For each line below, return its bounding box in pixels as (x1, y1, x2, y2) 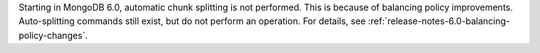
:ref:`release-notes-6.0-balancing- (367, 15, 510, 27)
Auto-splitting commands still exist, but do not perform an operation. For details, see (18, 15, 367, 27)
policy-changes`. (18, 29, 89, 41)
